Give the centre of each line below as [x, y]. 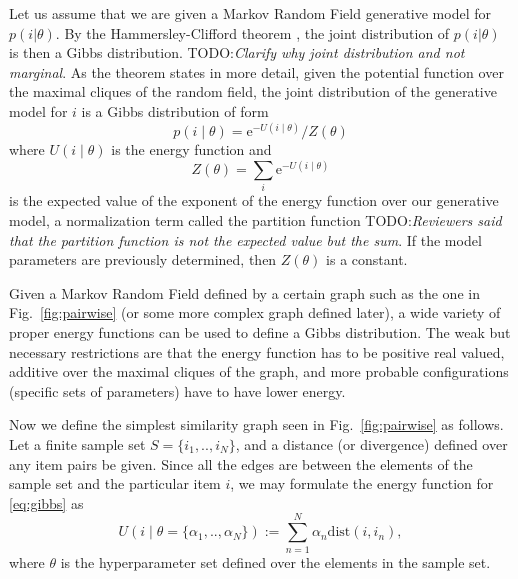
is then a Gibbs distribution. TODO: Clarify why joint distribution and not [237, 52]
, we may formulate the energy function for [362, 483]
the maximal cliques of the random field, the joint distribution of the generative [253, 91]
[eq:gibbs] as [46, 502]
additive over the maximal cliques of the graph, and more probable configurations [259, 371]
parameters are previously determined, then [143, 259]
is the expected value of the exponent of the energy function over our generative [254, 200]
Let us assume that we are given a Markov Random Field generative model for [250, 13]
